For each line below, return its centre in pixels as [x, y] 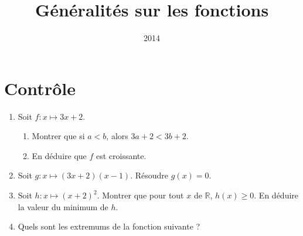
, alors [117, 136]
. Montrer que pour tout [140, 195]
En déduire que [59, 155]
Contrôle [40, 88]
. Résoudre [149, 175]
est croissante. [121, 155]
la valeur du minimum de [63, 206]
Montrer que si [58, 136]
